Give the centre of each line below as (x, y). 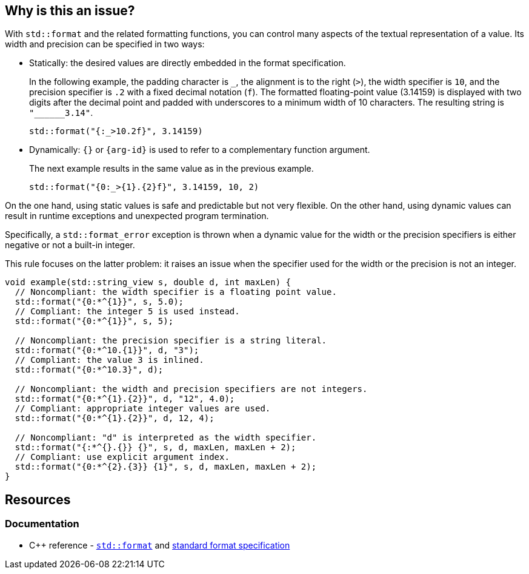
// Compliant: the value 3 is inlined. (109, 360)
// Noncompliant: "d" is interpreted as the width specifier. (166, 438)
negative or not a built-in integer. (70, 245)
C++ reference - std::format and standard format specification (160, 545)
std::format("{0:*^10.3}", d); (89, 370)
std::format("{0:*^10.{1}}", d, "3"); (107, 350)
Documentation (42, 524)
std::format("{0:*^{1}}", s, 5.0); (99, 302)
